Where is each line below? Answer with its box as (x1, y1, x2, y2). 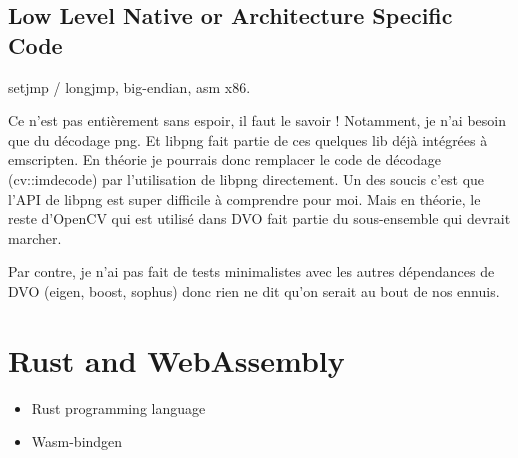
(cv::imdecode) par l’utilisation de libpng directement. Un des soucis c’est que (8, 168, 485, 189)
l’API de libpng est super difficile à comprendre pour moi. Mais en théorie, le (8, 188, 481, 209)
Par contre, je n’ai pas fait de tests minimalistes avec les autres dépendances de (8, 261, 495, 282)
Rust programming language (31, 397, 206, 418)
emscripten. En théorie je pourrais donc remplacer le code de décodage (8, 149, 442, 170)
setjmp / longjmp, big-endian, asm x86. (8, 76, 251, 97)
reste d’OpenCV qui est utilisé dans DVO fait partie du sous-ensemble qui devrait (8, 208, 511, 229)
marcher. (8, 227, 62, 248)
